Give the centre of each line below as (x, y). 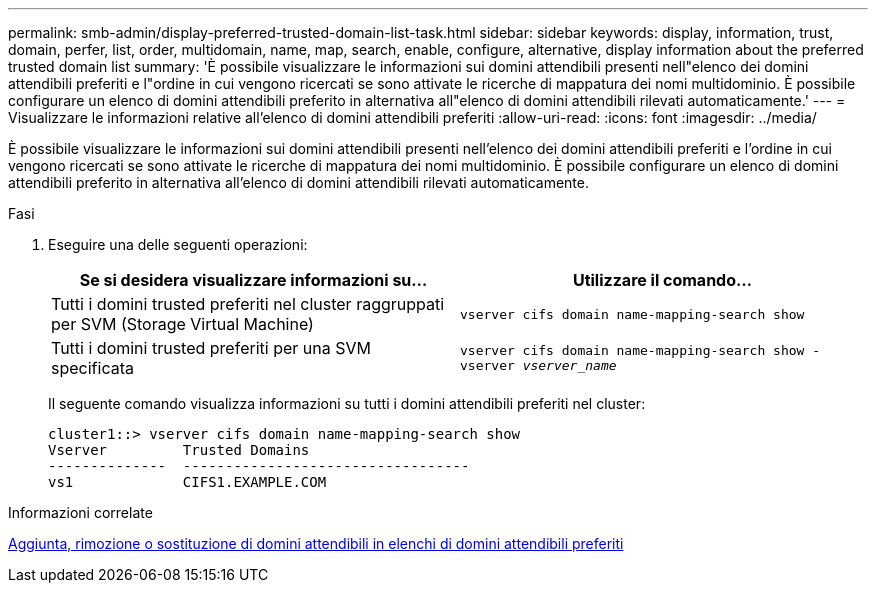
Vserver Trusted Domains (179, 450)
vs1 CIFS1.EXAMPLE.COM (187, 482)
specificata (92, 368)
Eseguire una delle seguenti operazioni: (178, 244)
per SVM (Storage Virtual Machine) (182, 324)
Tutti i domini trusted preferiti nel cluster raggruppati (248, 304)
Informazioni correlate (80, 512)
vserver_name (569, 365)
